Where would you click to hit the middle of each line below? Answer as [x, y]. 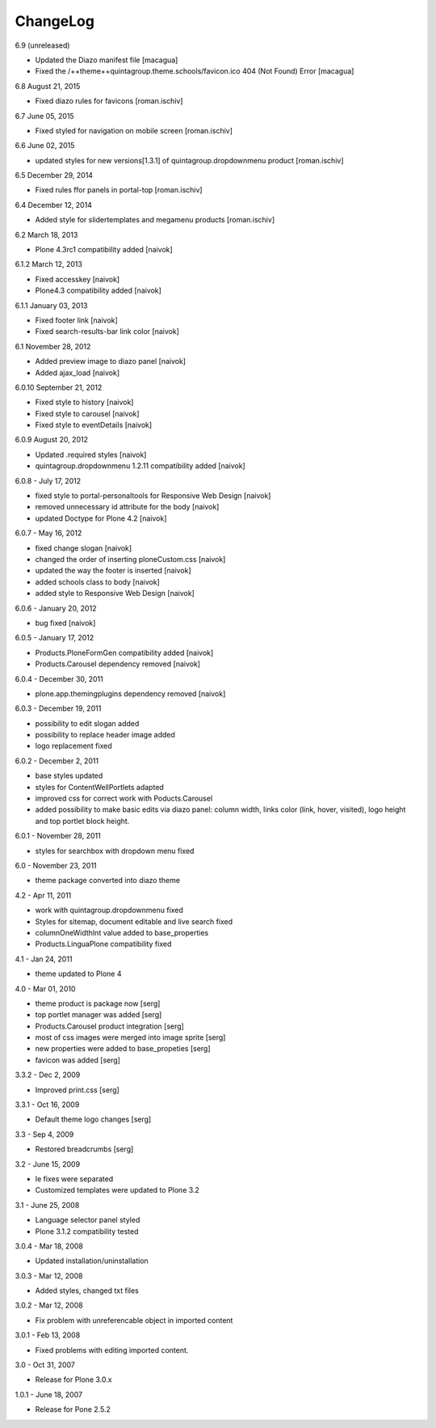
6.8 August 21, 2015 [48, 86]
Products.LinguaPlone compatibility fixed [103, 944]
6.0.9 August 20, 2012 [52, 440]
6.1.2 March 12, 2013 [48, 264]
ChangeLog [55, 21]
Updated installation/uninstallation [92, 1261]
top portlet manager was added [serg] [99, 1015]
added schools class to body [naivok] [98, 581]
